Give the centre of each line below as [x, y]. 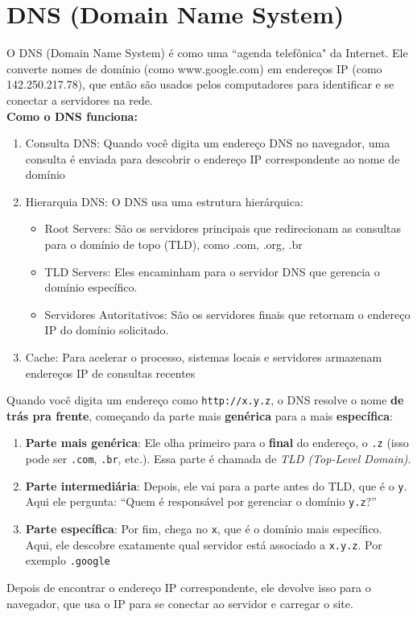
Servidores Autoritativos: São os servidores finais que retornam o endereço [227, 314]
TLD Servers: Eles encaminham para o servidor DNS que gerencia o [212, 271]
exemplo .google [68, 560]
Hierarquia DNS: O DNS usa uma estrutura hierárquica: [164, 201]
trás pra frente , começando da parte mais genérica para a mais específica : [200, 415]
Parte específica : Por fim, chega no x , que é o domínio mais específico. [204, 529]
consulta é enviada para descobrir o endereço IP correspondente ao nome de [213, 158]
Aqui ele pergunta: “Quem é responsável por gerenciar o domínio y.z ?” [201, 501]
